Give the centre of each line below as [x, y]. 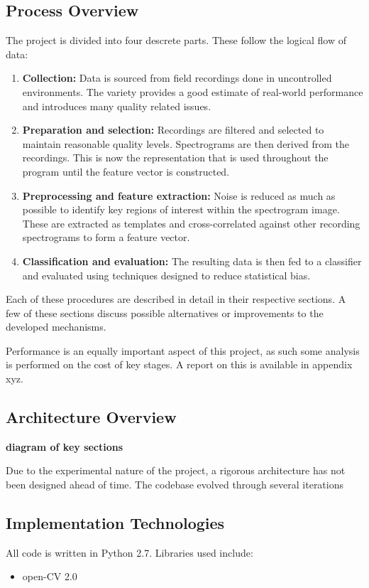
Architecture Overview [91, 417]
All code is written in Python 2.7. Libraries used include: [130, 552]
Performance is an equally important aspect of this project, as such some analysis [183, 350]
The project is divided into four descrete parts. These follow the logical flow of [176, 40]
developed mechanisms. [56, 327]
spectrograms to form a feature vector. [106, 237]
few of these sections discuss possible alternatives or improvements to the [165, 312]
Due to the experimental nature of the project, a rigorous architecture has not [176, 470]
